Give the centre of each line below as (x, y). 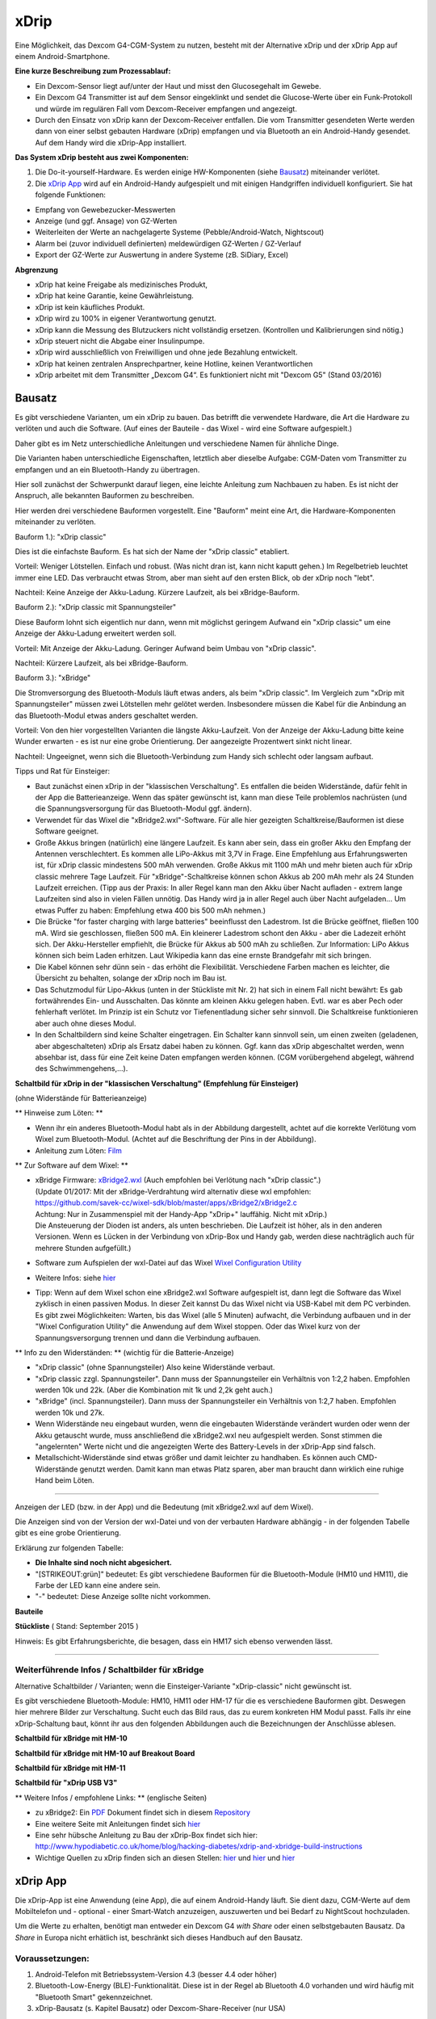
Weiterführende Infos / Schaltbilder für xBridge (109, 1670)
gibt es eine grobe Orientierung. (68, 1533)
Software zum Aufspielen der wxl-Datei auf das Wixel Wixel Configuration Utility (168, 1263)
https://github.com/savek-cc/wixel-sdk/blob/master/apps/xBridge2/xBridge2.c (166, 1203)
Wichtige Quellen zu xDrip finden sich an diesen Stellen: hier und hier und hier (165, 1857)
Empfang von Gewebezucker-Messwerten (105, 209)
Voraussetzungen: (52, 1958)
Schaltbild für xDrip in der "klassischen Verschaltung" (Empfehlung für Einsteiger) (157, 1083)
